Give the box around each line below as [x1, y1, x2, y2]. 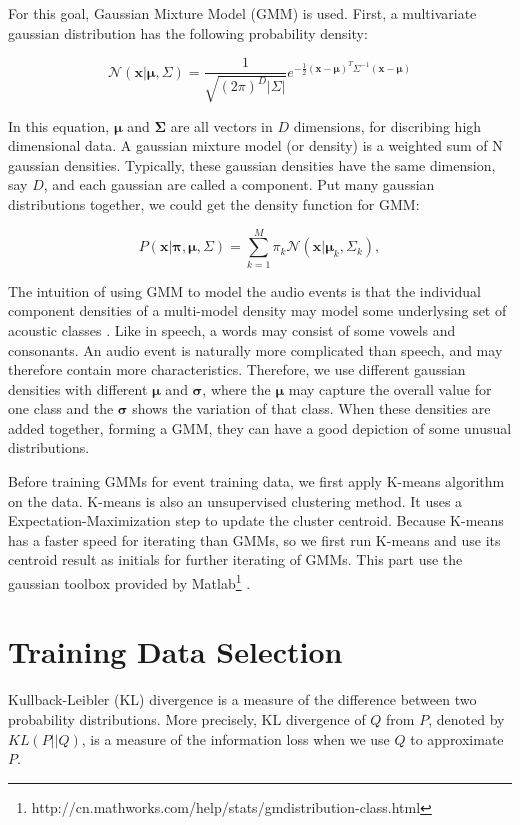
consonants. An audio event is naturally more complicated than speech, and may [8, 339, 503, 360]
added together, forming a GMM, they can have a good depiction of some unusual [8, 417, 512, 438]
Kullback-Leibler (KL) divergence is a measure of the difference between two [8, 689, 477, 710]
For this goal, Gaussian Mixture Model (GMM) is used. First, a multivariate [8, 3, 477, 23]
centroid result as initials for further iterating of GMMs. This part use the [8, 549, 463, 570]
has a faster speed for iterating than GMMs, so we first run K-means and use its [8, 529, 501, 550]
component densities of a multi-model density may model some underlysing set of [8, 300, 507, 321]
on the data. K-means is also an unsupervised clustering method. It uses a [8, 490, 463, 511]
